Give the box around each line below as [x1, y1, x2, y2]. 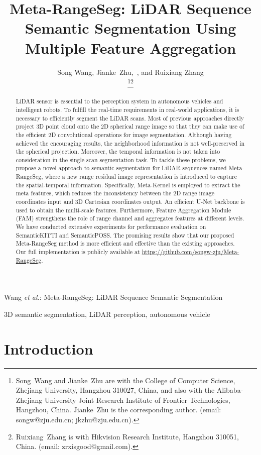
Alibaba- [216, 385, 243, 395]
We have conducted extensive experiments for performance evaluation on [16, 222, 206, 231]
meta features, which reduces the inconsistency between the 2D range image [16, 189, 214, 197]
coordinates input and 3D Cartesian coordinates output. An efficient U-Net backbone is [16, 197, 245, 206]
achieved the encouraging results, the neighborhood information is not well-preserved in [16, 139, 245, 147]
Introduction [4, 338, 93, 359]
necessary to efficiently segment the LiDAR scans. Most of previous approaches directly [16, 113, 244, 122]
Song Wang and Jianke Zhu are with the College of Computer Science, [16, 375, 235, 385]
